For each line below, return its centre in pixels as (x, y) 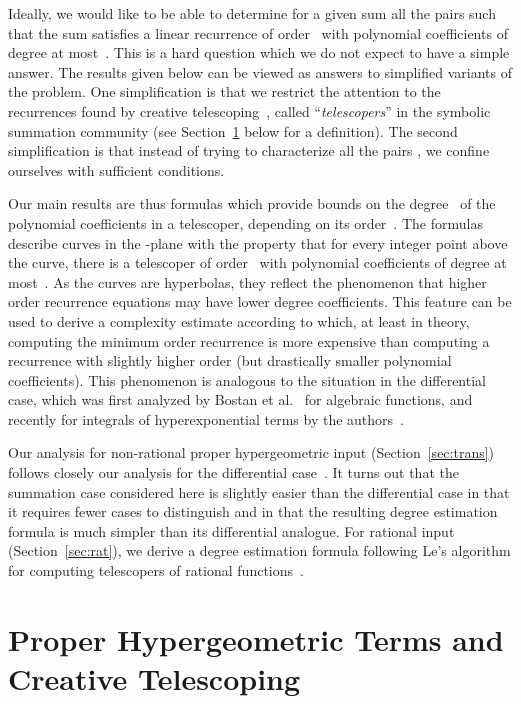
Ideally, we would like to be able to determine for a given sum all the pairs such (252, 13)
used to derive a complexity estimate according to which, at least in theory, (239, 320)
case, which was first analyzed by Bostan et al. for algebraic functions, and (240, 399)
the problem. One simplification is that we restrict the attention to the (224, 91)
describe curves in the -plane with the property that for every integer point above (258, 242)
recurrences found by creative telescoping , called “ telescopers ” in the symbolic (249, 110)
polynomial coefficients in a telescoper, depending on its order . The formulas (245, 222)
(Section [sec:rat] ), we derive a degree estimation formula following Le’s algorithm (259, 550)
